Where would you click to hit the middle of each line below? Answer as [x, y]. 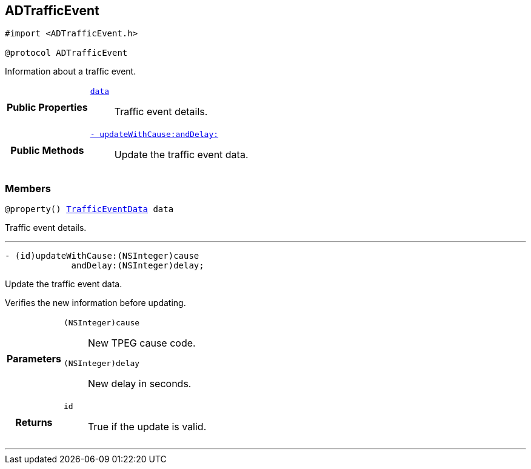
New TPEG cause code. [142, 343]
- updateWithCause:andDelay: [154, 135]
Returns [34, 422]
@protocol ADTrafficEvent [66, 53]
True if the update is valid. [147, 427]
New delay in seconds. [139, 384]
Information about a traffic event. [71, 72]
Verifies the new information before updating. [95, 303]
